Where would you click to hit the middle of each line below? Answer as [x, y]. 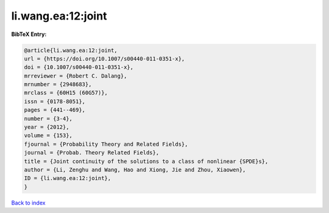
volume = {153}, [48, 135]
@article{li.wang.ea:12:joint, [71, 50]
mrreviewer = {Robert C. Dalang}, [76, 76]
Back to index [28, 203]
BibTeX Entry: [29, 34]
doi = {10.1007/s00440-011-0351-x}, [79, 67]
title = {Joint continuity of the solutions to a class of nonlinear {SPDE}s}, [146, 161]
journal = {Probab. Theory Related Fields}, [92, 153]
